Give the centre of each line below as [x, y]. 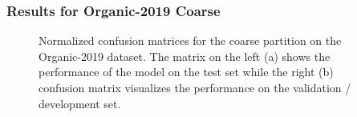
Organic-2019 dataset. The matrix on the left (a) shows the [185, 56]
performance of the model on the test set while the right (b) [186, 72]
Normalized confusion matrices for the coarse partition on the [190, 40]
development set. [80, 103]
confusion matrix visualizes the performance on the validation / [195, 87]
